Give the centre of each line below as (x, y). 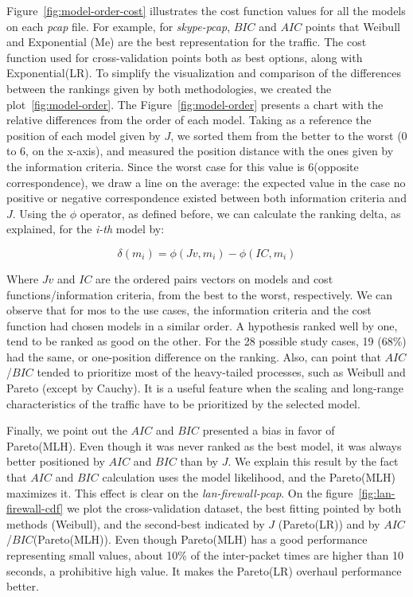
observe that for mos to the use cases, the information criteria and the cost (189, 310)
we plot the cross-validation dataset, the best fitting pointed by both (234, 508)
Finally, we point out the (67, 430)
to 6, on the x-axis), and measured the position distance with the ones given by (200, 151)
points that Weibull (353, 26)
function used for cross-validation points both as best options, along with (185, 57)
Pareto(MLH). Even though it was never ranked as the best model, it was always (204, 445)
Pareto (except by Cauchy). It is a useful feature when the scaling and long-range (205, 388)
